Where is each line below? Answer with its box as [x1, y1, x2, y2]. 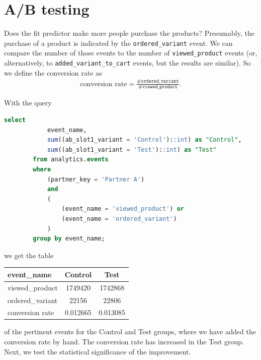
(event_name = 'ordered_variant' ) [61, 215, 177, 222]
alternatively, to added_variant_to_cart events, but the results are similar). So [4, 57, 251, 68]
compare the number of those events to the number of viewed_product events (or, [4, 47, 257, 58]
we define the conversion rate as [4, 67, 102, 78]
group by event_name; [33, 235, 105, 243]
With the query [4, 97, 52, 108]
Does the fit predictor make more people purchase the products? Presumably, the [4, 28, 254, 38]
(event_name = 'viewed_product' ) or [61, 205, 184, 213]
